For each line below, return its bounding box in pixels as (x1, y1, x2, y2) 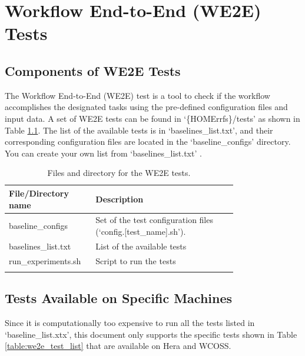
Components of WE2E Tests (5, 61, 181, 79)
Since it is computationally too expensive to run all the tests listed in (5, 317, 255, 329)
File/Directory (9, 187, 69, 199)
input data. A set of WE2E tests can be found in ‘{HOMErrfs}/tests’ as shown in (5, 112, 300, 124)
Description (95, 192, 144, 205)
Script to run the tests (95, 254, 176, 267)
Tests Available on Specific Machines (5, 289, 233, 307)
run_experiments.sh (9, 254, 81, 267)
